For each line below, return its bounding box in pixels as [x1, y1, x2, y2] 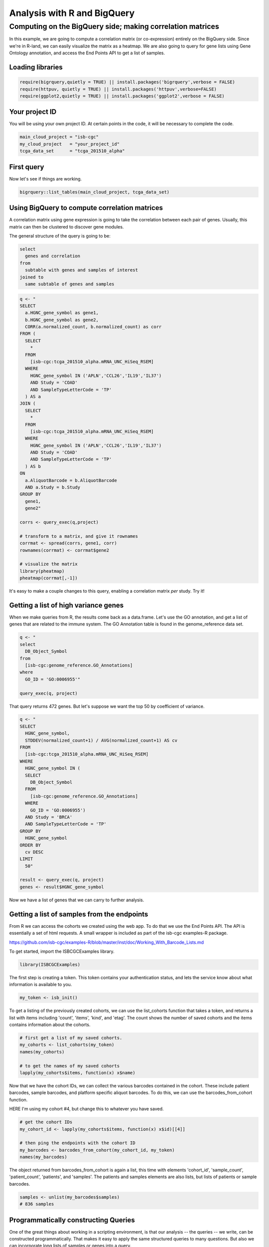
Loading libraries [9, 63, 63, 71]
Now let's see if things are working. [9, 176, 82, 182]
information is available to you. [9, 982, 72, 988]
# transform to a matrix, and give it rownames [19, 533, 138, 539]
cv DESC [25, 849, 44, 855]
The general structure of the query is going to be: [9, 232, 111, 239]
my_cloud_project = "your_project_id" [19, 141, 120, 147]
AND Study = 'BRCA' [25, 814, 73, 820]
